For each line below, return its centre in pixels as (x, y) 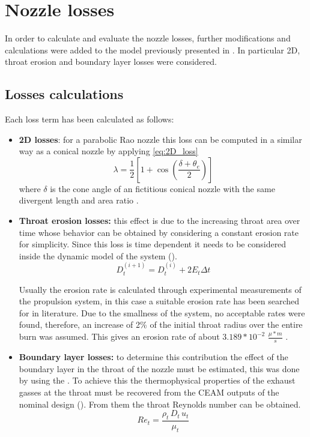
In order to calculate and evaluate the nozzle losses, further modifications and (148, 38)
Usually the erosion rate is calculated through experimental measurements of (160, 289)
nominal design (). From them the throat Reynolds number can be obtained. (160, 404)
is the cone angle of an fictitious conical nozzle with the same (163, 188)
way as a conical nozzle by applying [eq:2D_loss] (108, 151)
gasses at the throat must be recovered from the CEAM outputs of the (149, 392)
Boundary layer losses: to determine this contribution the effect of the (153, 357)
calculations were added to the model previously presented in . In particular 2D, (153, 50)
